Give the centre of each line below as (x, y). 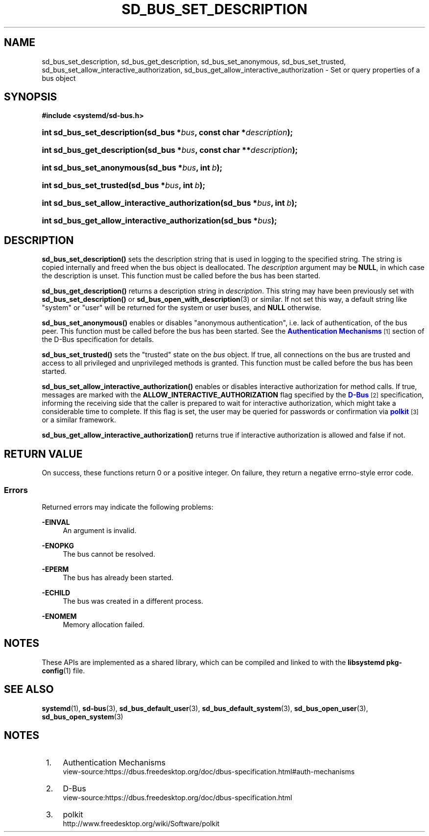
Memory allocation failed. (104, 624)
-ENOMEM (59, 616)
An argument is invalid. (100, 530)
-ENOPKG (58, 545)
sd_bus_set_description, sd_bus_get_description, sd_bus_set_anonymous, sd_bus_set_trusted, (194, 61)
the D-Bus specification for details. (98, 340)
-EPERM (55, 569)
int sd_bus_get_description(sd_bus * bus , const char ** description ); (170, 150)
